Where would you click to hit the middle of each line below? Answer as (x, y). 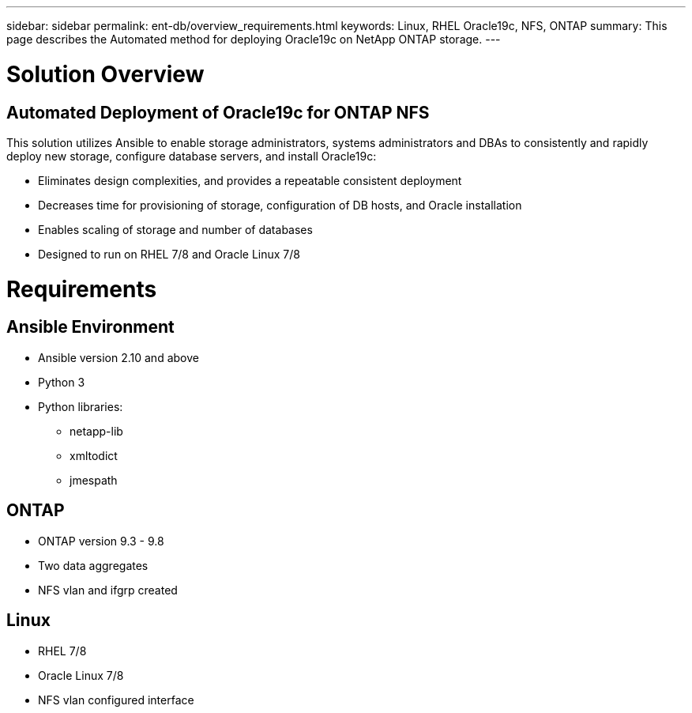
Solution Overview (105, 74)
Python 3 (62, 382)
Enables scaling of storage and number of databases (175, 229)
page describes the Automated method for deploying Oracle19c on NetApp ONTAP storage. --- (254, 39)
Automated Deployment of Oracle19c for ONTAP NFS (218, 112)
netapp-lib (96, 431)
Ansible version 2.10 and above (118, 357)
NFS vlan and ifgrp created (108, 590)
